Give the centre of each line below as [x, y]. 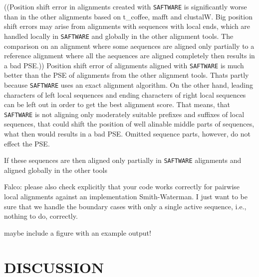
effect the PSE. [27, 143]
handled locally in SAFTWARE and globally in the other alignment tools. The [119, 36]
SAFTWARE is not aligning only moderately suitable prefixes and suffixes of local [124, 114]
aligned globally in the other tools [56, 170]
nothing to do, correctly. [41, 216]
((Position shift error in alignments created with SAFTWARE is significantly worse [126, 6]
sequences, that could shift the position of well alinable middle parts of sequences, [129, 124]
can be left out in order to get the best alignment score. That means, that [117, 104]
